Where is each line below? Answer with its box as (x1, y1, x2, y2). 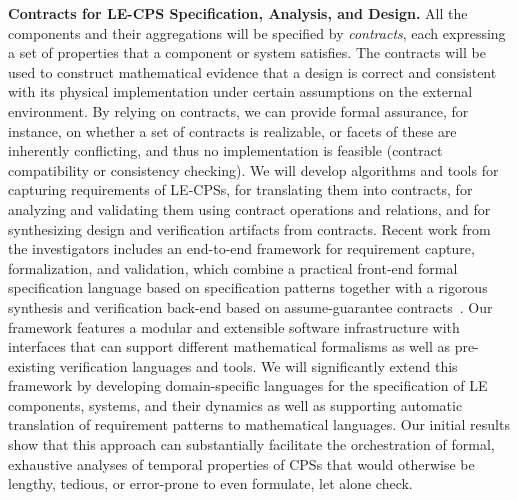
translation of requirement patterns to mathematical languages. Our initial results (8, 414, 510, 435)
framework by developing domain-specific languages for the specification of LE (8, 375, 488, 396)
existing (8, 355, 56, 376)
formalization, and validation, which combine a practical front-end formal (8, 257, 458, 278)
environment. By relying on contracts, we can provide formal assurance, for (8, 100, 469, 121)
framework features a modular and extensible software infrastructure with (8, 316, 460, 337)
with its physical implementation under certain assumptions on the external (8, 81, 473, 102)
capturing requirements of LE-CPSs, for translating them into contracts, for (8, 179, 473, 200)
